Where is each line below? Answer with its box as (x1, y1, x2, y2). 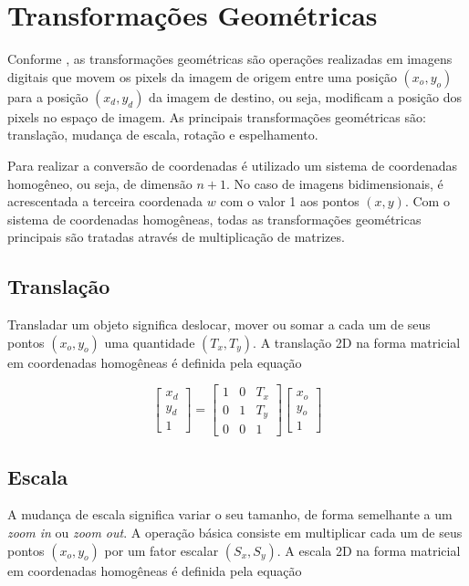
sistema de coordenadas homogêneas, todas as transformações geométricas (7, 209, 422, 228)
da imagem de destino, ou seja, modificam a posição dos (149, 87, 462, 106)
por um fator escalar (104, 540, 219, 560)
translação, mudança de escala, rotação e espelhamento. (7, 125, 318, 144)
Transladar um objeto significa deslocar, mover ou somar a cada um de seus (7, 315, 431, 334)
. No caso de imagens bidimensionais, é (225, 173, 443, 193)
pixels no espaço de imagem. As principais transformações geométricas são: (7, 107, 426, 126)
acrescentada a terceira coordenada (7, 192, 203, 211)
